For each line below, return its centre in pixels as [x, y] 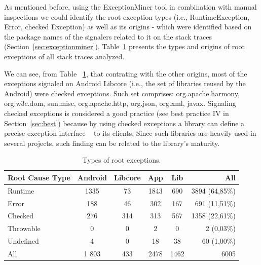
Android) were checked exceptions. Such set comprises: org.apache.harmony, [122, 93]
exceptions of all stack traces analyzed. [64, 56]
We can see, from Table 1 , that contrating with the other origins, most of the [126, 73]
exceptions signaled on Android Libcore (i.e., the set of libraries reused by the [125, 83]
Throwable [24, 228]
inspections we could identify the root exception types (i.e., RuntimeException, [127, 16]
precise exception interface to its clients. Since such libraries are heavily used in [130, 133]
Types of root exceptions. [122, 160]
